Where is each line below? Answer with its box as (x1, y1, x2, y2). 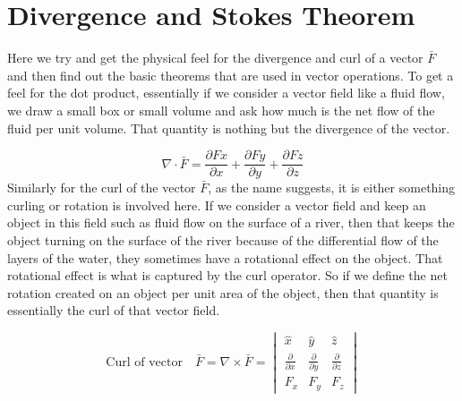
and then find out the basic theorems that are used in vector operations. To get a (7, 65, 454, 84)
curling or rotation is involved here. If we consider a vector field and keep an (7, 195, 426, 214)
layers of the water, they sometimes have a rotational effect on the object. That (7, 248, 443, 267)
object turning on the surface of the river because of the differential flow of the (7, 230, 439, 249)
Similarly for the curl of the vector (7, 178, 196, 197)
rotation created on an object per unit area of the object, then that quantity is (7, 283, 439, 302)
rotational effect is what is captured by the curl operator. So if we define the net (7, 266, 448, 285)
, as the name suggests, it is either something (208, 178, 456, 197)
